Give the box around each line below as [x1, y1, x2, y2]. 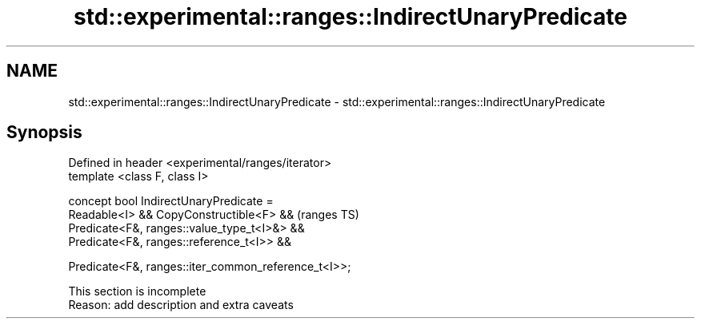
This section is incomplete [68, 284, 206, 299]
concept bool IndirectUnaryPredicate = [68, 194, 274, 208]
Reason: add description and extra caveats [68, 298, 294, 312]
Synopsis [6, 122, 82, 143]
